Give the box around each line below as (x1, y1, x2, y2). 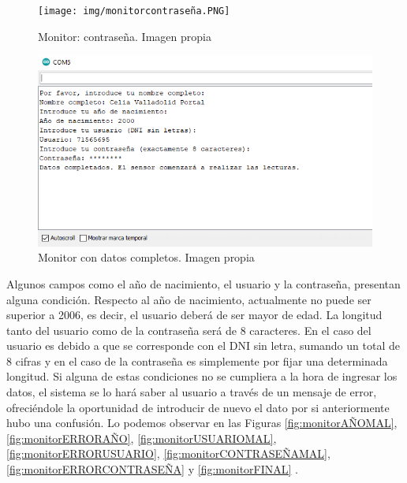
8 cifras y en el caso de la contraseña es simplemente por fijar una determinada (6, 352, 388, 369)
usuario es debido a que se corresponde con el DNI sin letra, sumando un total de (6, 337, 400, 354)
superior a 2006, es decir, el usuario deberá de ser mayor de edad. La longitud (6, 307, 383, 323)
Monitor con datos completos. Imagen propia (38, 249, 255, 266)
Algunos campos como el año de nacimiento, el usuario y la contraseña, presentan (6, 275, 401, 292)
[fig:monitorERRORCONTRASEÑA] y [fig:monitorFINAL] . (6, 461, 298, 477)
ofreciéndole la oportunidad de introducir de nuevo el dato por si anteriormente (6, 399, 390, 415)
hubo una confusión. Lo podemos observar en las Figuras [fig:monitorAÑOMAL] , (6, 414, 398, 431)
